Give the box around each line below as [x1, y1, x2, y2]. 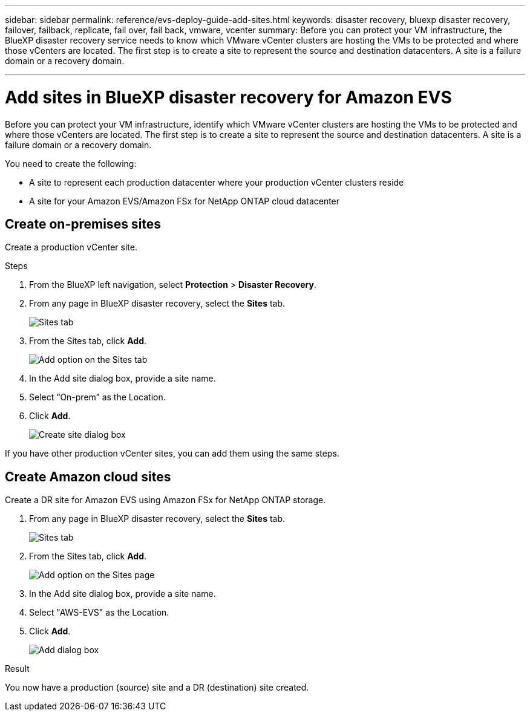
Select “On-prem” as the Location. [29, 392, 166, 403]
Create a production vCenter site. [5, 242, 137, 253]
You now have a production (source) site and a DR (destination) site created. [5, 682, 309, 693]
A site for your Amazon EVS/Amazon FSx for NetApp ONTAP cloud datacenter [29, 195, 340, 206]
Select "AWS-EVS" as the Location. [29, 607, 169, 618]
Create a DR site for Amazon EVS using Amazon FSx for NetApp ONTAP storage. [5, 495, 326, 506]
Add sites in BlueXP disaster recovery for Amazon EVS [5, 86, 452, 108]
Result [5, 663, 30, 674]
